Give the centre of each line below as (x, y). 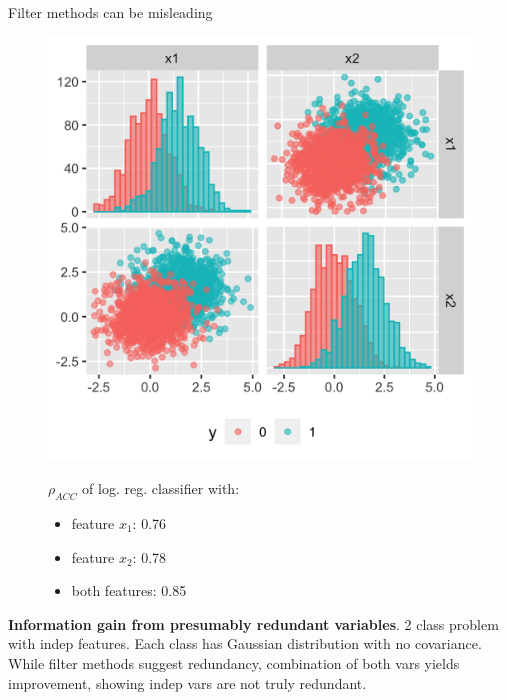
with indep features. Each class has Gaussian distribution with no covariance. (245, 643)
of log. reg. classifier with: (161, 488)
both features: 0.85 (129, 590)
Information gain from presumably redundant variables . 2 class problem (253, 623)
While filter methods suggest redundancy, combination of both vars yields (234, 662)
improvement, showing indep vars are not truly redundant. (187, 682)
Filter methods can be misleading (110, 12)
